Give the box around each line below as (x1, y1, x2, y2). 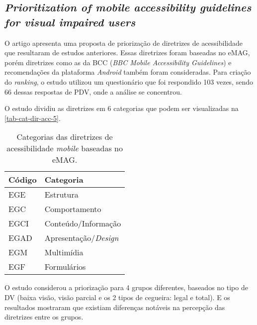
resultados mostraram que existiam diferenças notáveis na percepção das (4, 302, 225, 312)
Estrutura (44, 189, 79, 201)
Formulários (44, 261, 86, 273)
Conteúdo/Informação (44, 217, 121, 229)
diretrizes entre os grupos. (4, 312, 84, 322)
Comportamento (44, 203, 101, 215)
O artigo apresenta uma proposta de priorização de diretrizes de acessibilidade (4, 37, 243, 48)
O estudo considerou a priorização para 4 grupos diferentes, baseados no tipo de (4, 282, 248, 293)
